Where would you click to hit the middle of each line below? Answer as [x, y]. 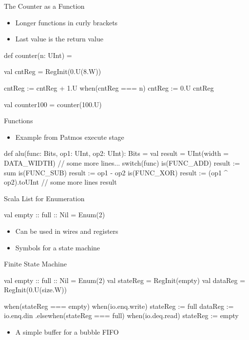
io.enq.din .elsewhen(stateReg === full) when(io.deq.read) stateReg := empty [121, 315]
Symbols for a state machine [58, 247]
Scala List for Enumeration [44, 198]
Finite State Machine [35, 264]
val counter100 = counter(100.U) [53, 104]
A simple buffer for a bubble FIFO [67, 332]
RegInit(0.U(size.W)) [35, 290]
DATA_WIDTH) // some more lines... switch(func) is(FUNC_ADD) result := [122, 162]
